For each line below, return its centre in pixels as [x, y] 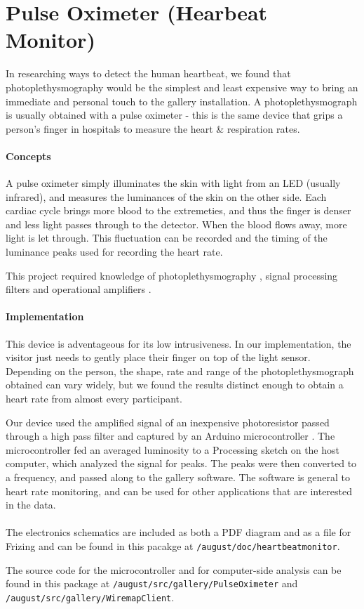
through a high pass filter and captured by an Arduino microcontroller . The [170, 436]
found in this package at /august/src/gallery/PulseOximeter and [152, 583]
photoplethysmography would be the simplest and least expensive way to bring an [182, 87]
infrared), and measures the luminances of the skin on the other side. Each [166, 196]
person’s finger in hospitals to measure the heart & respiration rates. [153, 128]
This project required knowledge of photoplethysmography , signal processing [172, 275]
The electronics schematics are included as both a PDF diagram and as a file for [178, 532]
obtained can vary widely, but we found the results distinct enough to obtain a [175, 385]
